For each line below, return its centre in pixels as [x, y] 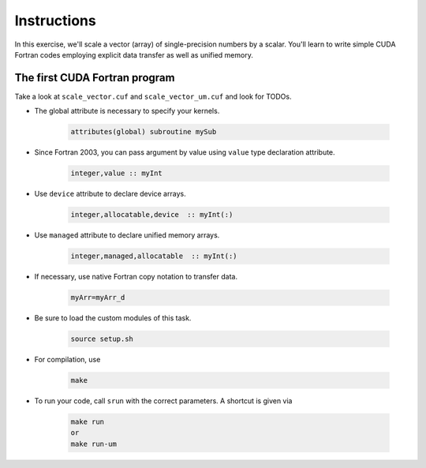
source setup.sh [102, 339]
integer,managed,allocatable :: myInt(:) [154, 256]
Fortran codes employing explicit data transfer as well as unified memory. [134, 54]
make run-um [94, 444]
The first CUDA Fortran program [95, 78]
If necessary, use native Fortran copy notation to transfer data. [136, 277]
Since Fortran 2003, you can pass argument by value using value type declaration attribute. [185, 152]
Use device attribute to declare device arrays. [110, 194]
